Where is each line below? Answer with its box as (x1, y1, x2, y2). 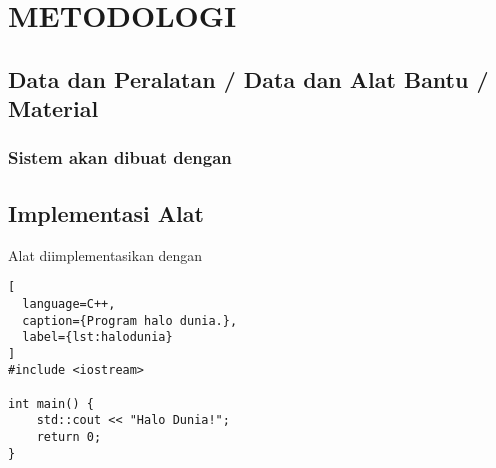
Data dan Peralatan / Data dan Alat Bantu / (8, 63, 489, 94)
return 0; (36, 430, 102, 445)
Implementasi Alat (8, 197, 204, 228)
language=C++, (22, 296, 116, 311)
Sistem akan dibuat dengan (8, 145, 232, 170)
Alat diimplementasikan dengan (8, 244, 203, 265)
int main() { (8, 396, 94, 411)
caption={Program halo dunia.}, (22, 313, 238, 328)
